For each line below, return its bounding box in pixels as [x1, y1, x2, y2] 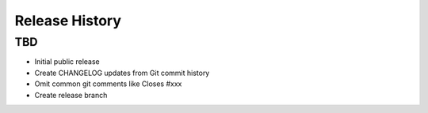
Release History [14, 12, 122, 29]
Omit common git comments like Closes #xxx [34, 79, 182, 89]
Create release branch [34, 90, 108, 100]
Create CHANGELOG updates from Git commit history [34, 68, 210, 77]
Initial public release [34, 57, 101, 66]
